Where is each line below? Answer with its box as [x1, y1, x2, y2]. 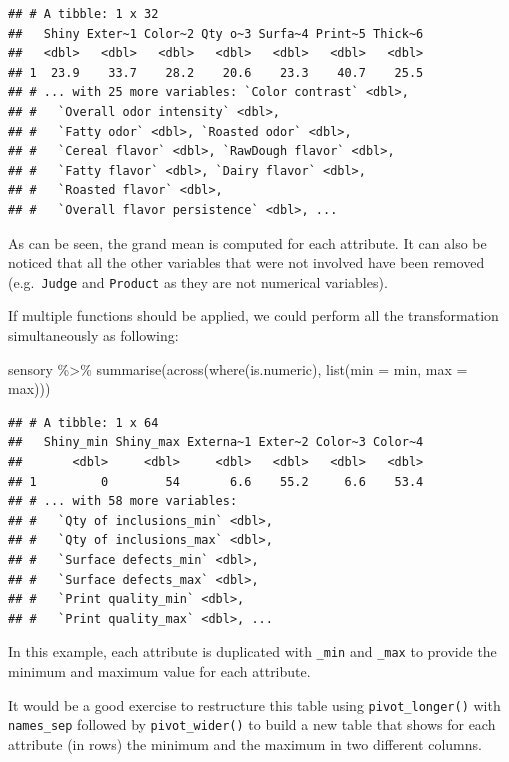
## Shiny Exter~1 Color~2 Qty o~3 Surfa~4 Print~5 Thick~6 [8, 26, 424, 41]
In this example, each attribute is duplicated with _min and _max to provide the [8, 641, 497, 662]
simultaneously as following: [8, 324, 179, 345]
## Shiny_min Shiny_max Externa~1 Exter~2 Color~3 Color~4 [8, 435, 424, 450]
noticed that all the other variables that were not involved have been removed [8, 252, 485, 273]
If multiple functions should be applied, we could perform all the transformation [8, 305, 499, 326]
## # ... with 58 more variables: [8, 494, 238, 509]
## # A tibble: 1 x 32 [8, 7, 159, 21]
